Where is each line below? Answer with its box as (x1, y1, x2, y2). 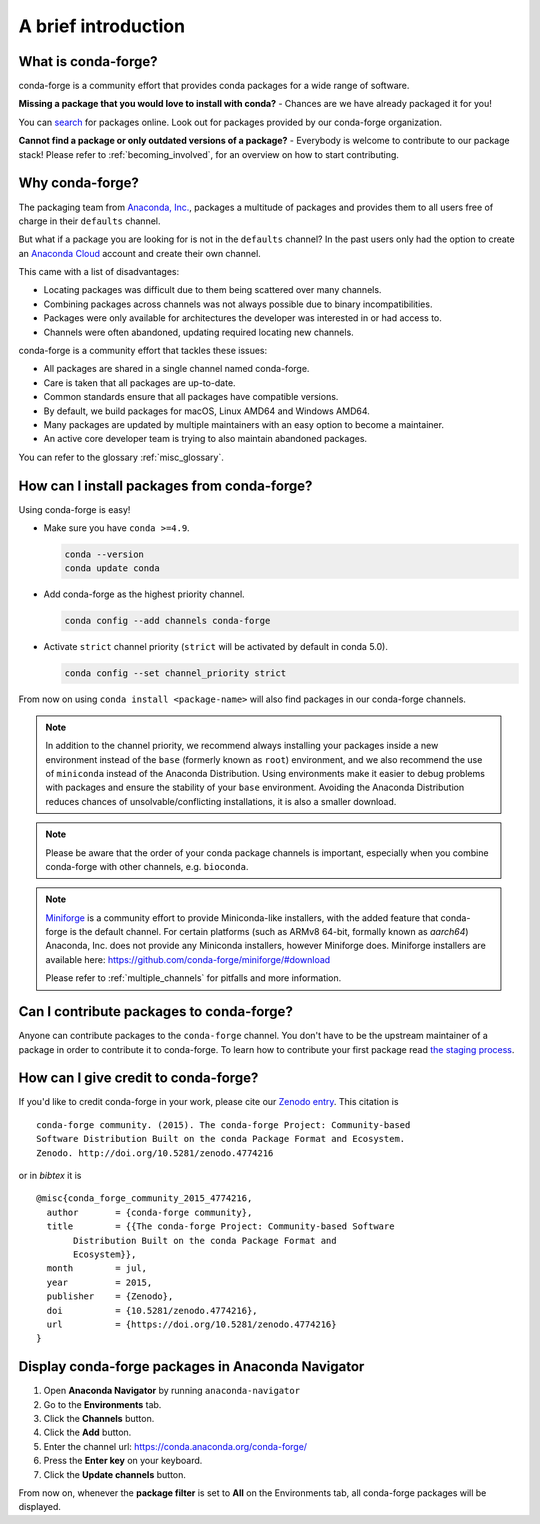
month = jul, (46, 1263, 148, 1274)
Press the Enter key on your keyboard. (43, 1455, 203, 1467)
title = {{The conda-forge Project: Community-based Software (46, 1221, 395, 1232)
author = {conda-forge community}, (46, 1206, 253, 1218)
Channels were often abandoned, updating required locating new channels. (43, 326, 354, 338)
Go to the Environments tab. (43, 1398, 162, 1410)
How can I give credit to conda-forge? (18, 1070, 259, 1087)
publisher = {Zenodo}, (46, 1291, 174, 1302)
